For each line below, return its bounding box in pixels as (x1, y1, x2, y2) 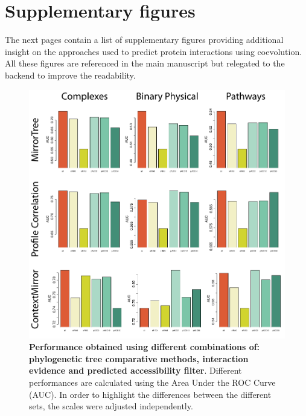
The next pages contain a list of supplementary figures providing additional (5, 33, 284, 46)
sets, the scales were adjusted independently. (29, 400, 193, 412)
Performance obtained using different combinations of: (29, 340, 260, 353)
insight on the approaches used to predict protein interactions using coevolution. (5, 45, 302, 57)
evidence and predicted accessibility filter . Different (29, 364, 242, 377)
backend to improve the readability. (5, 68, 136, 81)
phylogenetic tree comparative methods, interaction (29, 352, 249, 365)
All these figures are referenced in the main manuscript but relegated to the (5, 57, 285, 70)
